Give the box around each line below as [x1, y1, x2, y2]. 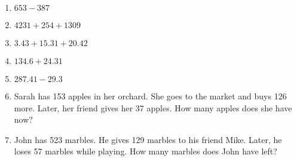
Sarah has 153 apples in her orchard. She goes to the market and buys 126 [14, 90, 287, 102]
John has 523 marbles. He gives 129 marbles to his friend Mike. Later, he [14, 133, 282, 145]
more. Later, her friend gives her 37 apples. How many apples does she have [14, 101, 292, 114]
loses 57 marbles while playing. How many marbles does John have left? [14, 145, 277, 157]
